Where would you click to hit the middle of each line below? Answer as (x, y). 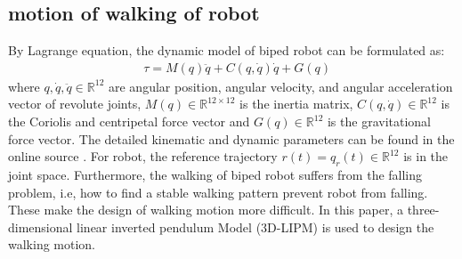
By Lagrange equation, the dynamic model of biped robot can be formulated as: (227, 50)
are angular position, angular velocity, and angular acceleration (280, 86)
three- (423, 210)
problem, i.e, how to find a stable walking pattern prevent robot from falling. (218, 192)
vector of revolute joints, (75, 104)
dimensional (41, 227)
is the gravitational (379, 121)
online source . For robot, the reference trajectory (143, 156)
